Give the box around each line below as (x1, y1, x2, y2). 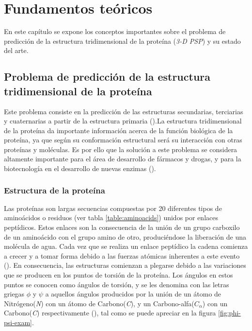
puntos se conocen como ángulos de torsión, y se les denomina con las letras (4, 279, 229, 289)
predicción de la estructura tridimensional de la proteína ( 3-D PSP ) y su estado (4, 35, 241, 46)
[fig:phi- (218, 308, 241, 318)
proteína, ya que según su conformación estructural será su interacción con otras (4, 135, 242, 145)
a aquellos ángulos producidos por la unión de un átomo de (45, 289, 221, 299)
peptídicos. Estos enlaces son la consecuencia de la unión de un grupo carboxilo (4, 222, 240, 232)
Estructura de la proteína (4, 184, 105, 196)
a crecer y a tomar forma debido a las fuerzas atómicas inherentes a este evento (4, 250, 240, 261)
